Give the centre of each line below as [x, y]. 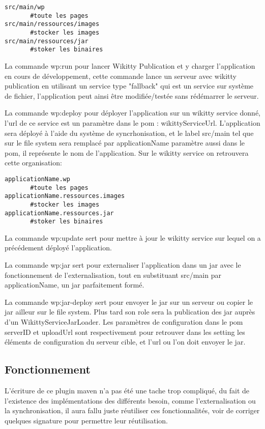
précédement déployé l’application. [58, 248]
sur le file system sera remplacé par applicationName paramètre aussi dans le [125, 143]
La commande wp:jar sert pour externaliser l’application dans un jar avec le [123, 265]
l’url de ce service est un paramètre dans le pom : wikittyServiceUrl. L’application [132, 122]
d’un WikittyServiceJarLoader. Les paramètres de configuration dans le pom [124, 321]
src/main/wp [25, 7]
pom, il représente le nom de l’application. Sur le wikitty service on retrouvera [127, 152]
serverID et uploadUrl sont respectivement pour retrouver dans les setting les [125, 332]
